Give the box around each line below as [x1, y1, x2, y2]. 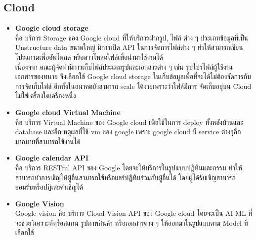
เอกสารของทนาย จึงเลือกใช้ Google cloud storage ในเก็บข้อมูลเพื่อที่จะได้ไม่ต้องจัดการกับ [15, 71, 251, 81]
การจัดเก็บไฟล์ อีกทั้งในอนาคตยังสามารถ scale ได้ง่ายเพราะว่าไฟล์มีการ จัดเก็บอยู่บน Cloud [15, 80, 252, 91]
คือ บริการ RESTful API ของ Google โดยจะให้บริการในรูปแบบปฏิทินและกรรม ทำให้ [15, 162, 242, 172]
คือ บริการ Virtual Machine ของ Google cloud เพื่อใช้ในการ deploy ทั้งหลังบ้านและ [15, 117, 243, 127]
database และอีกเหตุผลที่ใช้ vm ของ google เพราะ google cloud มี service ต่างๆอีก [15, 126, 241, 137]
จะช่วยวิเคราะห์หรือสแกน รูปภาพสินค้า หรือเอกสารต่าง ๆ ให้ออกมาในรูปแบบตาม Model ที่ [15, 217, 248, 228]
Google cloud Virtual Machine [15, 107, 121, 117]
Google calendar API [15, 153, 89, 163]
